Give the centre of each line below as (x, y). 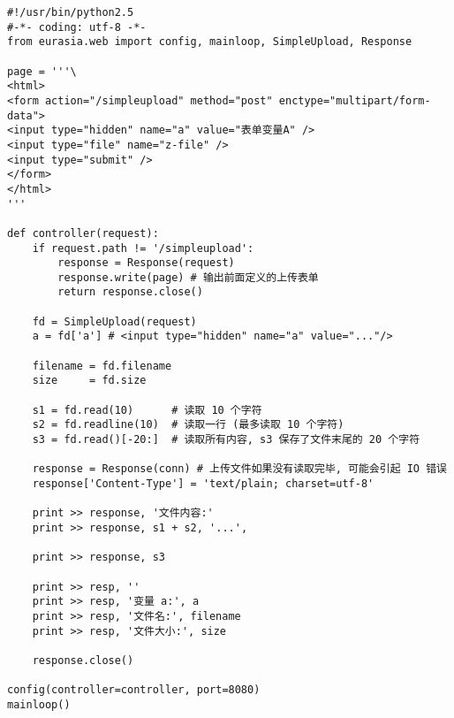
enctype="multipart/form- (355, 100)
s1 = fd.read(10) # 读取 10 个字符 (147, 410)
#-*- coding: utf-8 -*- (77, 27)
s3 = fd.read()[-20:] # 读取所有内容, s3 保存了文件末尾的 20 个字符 (226, 440)
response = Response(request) (146, 263)
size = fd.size (89, 381)
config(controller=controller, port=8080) (134, 690)
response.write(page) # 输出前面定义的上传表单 (188, 277)
